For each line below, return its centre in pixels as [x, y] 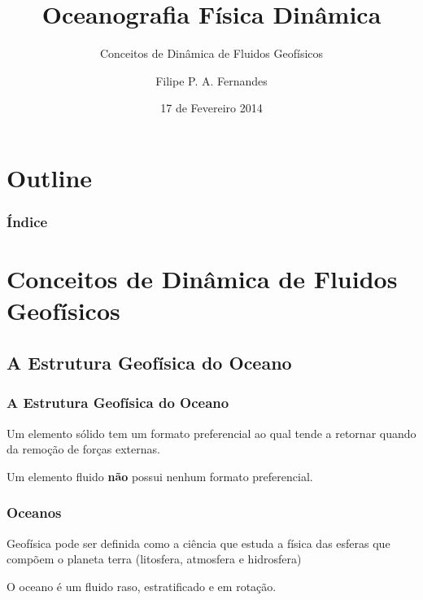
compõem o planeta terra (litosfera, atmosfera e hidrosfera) [154, 559]
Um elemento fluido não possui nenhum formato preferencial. [160, 476]
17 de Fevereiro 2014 [211, 108]
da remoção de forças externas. [83, 449]
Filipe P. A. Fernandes [211, 80]
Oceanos [34, 512]
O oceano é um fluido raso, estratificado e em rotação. [142, 586]
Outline [50, 177]
